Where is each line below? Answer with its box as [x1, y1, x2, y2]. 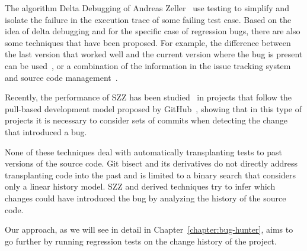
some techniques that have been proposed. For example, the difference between [5, 36, 291, 48]
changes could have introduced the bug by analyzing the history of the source [5, 191, 286, 204]
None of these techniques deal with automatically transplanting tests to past [5, 145, 282, 158]
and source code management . [5, 71, 118, 83]
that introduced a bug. [5, 125, 87, 138]
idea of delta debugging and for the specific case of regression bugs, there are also [5, 25, 300, 37]
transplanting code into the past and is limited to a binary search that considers [5, 168, 296, 181]
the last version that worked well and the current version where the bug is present [5, 48, 303, 60]
